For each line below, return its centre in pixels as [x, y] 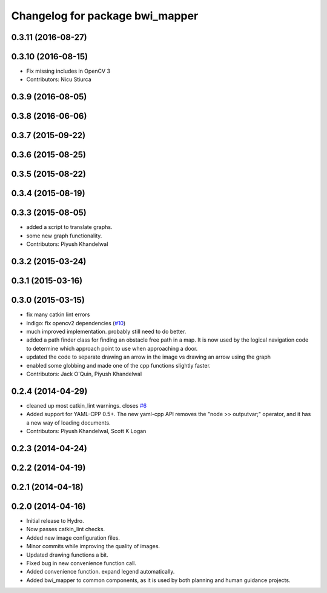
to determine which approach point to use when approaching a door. [112, 348]
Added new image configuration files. [73, 538]
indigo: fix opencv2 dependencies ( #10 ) [76, 323]
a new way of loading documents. [69, 422]
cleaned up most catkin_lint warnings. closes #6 [87, 405]
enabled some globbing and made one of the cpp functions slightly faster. [119, 365]
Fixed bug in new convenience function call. [81, 563]
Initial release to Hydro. [55, 520]
